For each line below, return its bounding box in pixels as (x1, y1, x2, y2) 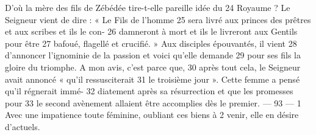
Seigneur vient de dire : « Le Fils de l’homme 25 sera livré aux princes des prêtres (5, 13, 311, 26)
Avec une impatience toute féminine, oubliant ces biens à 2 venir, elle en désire (5, 108, 299, 121)
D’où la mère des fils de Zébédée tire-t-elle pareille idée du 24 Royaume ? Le (5, 1, 290, 13)
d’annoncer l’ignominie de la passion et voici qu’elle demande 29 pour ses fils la (5, 49, 301, 61)
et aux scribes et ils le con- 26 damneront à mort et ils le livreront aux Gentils (5, 25, 298, 38)
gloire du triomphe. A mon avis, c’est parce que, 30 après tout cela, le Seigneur (5, 60, 301, 73)
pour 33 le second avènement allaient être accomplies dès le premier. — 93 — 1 (5, 96, 301, 109)
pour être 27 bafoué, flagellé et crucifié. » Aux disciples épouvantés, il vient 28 (5, 36, 297, 49)
